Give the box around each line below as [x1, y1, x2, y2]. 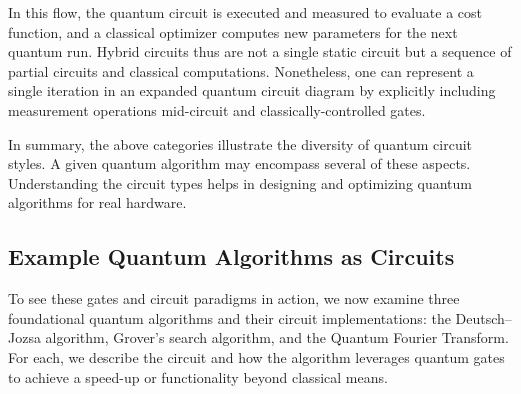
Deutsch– [455, 307, 512, 328]
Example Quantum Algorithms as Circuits [8, 241, 455, 272]
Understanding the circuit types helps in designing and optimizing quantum [8, 172, 473, 193]
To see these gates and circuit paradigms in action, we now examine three [8, 288, 460, 309]
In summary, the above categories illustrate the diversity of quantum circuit [8, 133, 473, 154]
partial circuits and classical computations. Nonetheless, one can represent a [8, 60, 474, 81]
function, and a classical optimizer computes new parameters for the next [8, 21, 458, 42]
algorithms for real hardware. [8, 192, 187, 213]
